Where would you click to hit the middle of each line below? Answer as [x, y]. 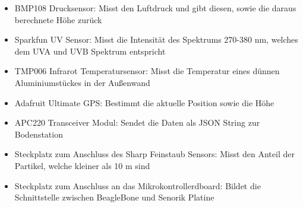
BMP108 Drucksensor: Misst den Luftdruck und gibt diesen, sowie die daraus [155, 8]
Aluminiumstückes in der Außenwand [82, 82]
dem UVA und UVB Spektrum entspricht [90, 51]
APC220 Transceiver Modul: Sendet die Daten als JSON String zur [137, 122]
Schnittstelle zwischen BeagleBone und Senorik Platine [114, 197]
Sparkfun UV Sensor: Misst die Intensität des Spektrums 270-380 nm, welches [156, 39]
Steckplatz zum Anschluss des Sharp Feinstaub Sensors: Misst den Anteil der [154, 154]
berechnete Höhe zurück [58, 19]
